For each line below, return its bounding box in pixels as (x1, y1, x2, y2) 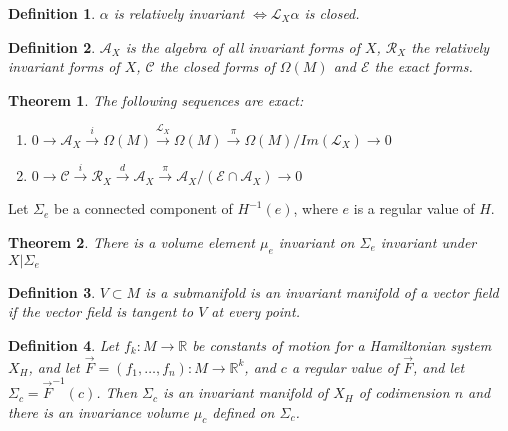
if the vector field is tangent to (8, 301, 194, 322)
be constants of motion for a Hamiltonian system (192, 334, 492, 355)
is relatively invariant (113, 3, 245, 23)
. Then (96, 382, 138, 403)
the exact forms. (374, 56, 473, 77)
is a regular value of (353, 198, 475, 219)
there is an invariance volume (8, 401, 189, 422)
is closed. (304, 3, 360, 23)
